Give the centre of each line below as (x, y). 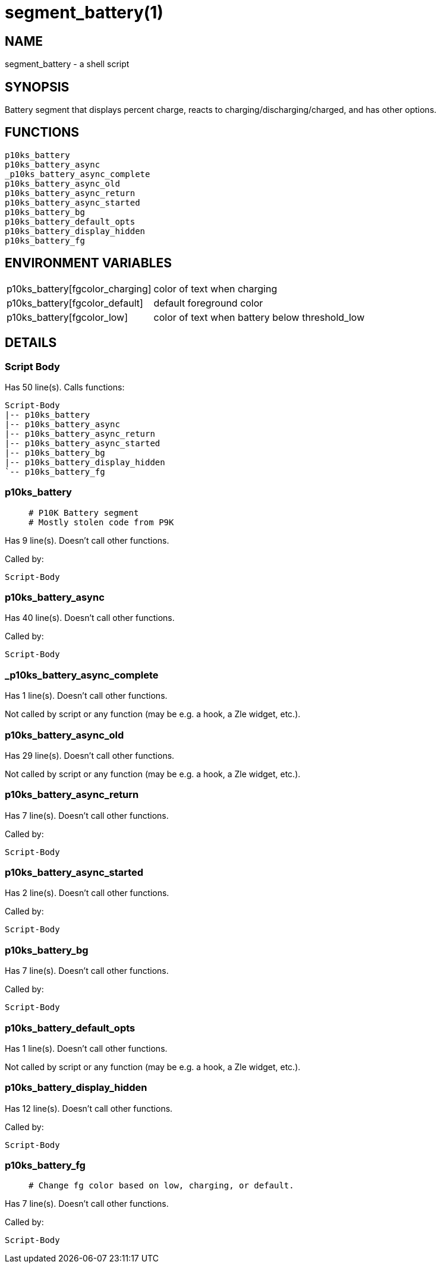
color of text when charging (215, 288)
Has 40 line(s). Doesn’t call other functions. (90, 618)
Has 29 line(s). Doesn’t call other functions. (90, 755)
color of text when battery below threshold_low (259, 317)
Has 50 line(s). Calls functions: (65, 387)
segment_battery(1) (84, 12)
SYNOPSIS (37, 87)
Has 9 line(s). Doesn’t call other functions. (87, 540)
